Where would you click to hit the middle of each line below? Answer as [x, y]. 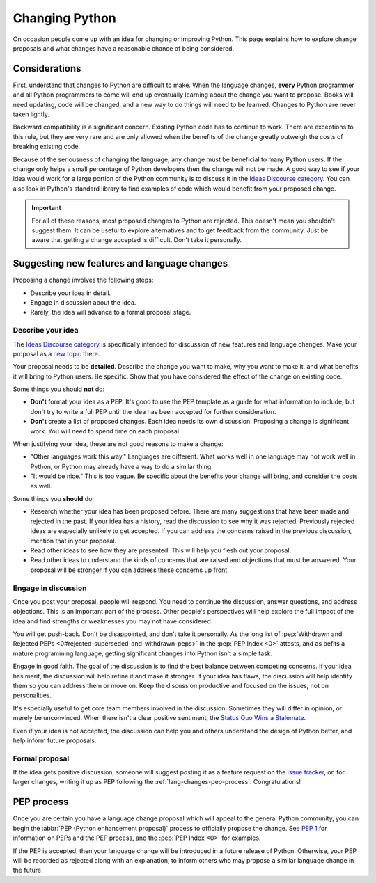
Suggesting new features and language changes [120, 263]
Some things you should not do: [58, 389]
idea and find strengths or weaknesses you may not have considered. [113, 621]
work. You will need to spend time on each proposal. [105, 431]
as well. [41, 486]
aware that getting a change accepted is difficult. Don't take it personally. [136, 240]
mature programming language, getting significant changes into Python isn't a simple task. [143, 653]
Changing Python [64, 18]
